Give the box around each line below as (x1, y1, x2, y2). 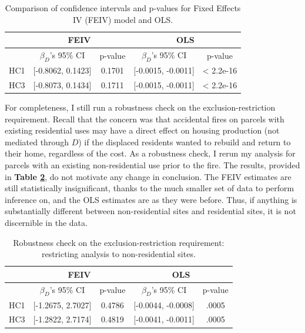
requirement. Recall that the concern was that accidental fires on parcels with (5, 112, 284, 125)
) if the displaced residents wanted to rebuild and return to (78, 135, 291, 148)
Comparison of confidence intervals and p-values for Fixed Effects (5, 2, 241, 14)
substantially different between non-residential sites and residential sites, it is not (5, 205, 296, 217)
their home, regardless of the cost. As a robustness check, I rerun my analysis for (5, 147, 296, 159)
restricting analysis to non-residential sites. (41, 248, 196, 260)
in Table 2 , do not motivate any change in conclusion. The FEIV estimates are (5, 170, 291, 182)
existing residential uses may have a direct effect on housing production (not (5, 124, 280, 136)
